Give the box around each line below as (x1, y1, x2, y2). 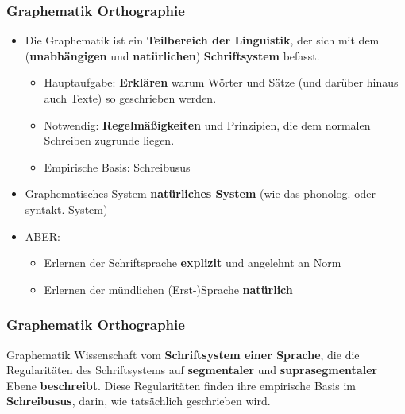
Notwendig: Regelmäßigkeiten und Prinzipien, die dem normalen (44, 116, 371, 133)
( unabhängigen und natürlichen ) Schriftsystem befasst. (25, 47, 320, 64)
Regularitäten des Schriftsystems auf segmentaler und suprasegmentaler (6, 362, 378, 378)
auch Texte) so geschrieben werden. (44, 90, 217, 106)
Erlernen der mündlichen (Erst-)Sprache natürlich (44, 281, 293, 297)
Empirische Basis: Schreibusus (44, 158, 191, 175)
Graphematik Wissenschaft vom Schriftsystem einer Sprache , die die (6, 346, 360, 362)
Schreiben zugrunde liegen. (44, 132, 175, 149)
